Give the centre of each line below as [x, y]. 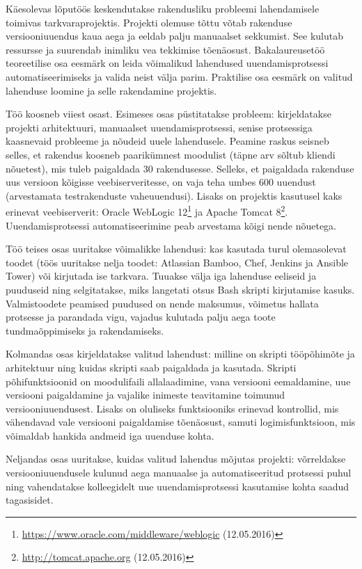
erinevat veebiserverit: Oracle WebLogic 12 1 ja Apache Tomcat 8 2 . [147, 210]
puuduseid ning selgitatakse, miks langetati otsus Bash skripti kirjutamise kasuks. [180, 289]
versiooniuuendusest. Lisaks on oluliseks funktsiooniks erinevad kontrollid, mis [172, 408]
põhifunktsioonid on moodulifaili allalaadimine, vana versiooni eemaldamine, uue [178, 381]
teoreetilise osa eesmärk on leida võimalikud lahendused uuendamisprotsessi [167, 63]
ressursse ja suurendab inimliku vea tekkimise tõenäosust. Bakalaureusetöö [165, 49]
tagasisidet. [30, 500]
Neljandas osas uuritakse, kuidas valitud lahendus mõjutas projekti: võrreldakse [176, 459]
